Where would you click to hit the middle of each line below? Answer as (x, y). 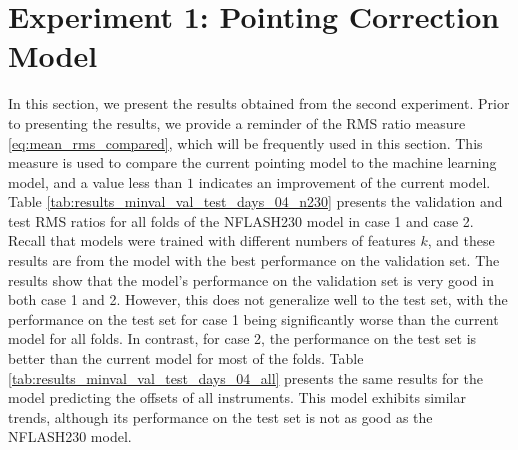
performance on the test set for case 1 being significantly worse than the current (253, 318)
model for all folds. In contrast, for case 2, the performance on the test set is (242, 338)
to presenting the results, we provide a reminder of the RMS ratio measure (237, 122)
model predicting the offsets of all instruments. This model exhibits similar (237, 397)
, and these (461, 240)
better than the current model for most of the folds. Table (186, 358)
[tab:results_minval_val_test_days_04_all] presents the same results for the (245, 377)
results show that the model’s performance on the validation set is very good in (251, 279)
